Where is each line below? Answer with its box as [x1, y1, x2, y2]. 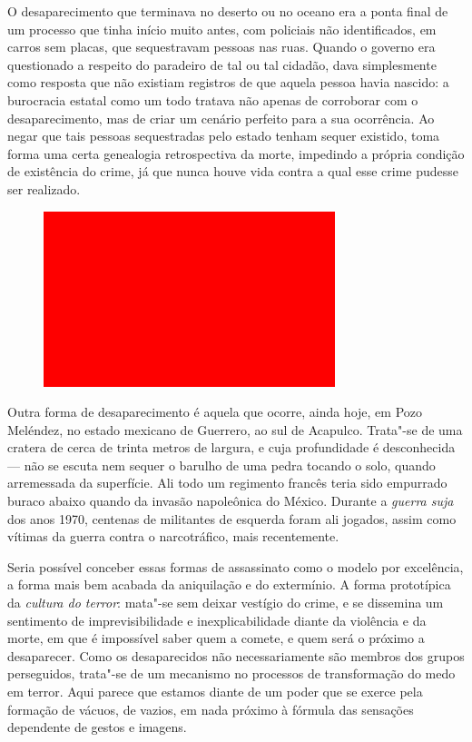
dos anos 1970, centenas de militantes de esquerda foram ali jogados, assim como [7, 509, 457, 528]
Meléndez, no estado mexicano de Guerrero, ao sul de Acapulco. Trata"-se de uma [7, 420, 463, 439]
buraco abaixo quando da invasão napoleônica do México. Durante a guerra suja [7, 491, 454, 510]
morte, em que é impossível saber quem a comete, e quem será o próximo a [7, 628, 425, 648]
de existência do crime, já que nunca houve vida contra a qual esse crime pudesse [7, 162, 459, 181]
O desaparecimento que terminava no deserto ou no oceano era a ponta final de [7, 2, 448, 20]
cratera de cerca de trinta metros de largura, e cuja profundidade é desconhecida [7, 438, 456, 457]
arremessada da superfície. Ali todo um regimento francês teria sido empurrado [7, 473, 447, 492]
